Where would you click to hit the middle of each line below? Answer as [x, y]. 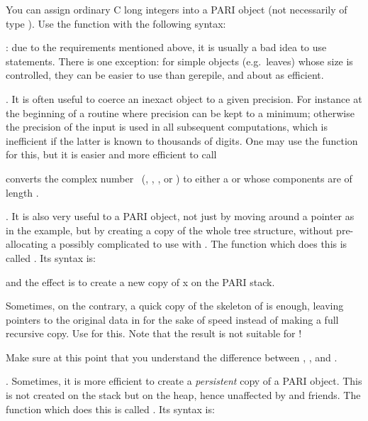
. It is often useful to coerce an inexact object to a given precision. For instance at [184, 98]
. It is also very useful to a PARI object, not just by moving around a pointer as [180, 216]
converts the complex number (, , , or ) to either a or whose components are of [179, 178]
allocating [27, 244]
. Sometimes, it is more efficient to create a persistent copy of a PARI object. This [184, 381]
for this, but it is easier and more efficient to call [111, 154]
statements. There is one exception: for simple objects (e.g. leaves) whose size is [179, 61]
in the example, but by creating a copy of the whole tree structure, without [169, 230]
